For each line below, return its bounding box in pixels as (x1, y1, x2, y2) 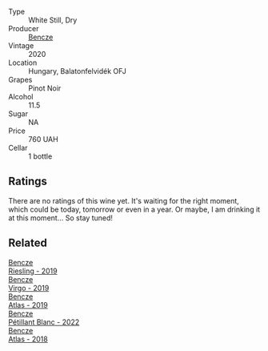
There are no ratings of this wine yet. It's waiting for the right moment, (8, 196, 240, 205)
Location (8, 58, 38, 67)
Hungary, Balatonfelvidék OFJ (28, 67, 126, 75)
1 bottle (28, 151, 53, 161)
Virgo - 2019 (8, 283, 50, 292)
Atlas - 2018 (8, 334, 48, 344)
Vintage (8, 41, 34, 50)
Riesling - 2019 (8, 266, 58, 276)
